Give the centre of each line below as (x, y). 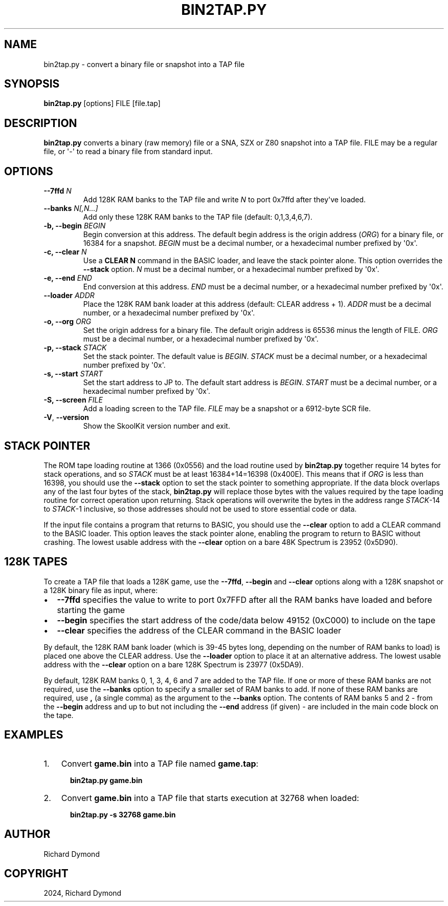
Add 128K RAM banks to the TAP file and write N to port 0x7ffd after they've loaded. (225, 200)
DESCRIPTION (41, 123)
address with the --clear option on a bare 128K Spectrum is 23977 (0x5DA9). (174, 664)
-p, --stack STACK (75, 348)
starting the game (91, 610)
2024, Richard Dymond (83, 893)
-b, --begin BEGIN (75, 226)
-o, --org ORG (68, 322)
